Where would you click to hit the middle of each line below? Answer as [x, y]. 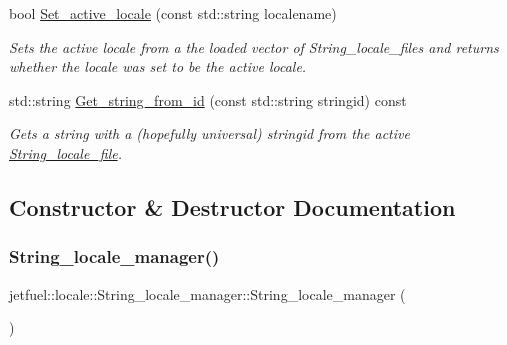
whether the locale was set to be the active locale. [158, 66]
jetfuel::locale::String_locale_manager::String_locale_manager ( [207, 293]
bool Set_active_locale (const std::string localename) [173, 13]
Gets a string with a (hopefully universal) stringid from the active [209, 133]
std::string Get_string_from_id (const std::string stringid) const [208, 99]
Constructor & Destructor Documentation [232, 206]
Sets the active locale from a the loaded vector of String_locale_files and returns [254, 46]
